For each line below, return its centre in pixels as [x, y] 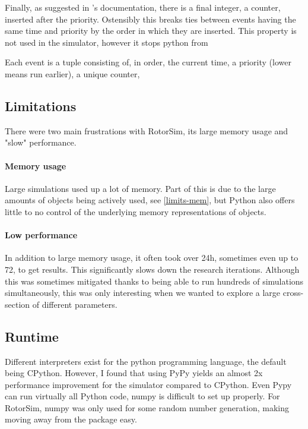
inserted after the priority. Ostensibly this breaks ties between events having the [150, 19]
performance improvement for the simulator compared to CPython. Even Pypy [148, 384]
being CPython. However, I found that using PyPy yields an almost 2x [134, 373]
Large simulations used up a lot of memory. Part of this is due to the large [140, 188]
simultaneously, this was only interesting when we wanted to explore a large [143, 293]
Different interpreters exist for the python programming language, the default [146, 361]
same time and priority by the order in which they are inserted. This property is [151, 31]
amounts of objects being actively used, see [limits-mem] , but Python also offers [150, 200]
